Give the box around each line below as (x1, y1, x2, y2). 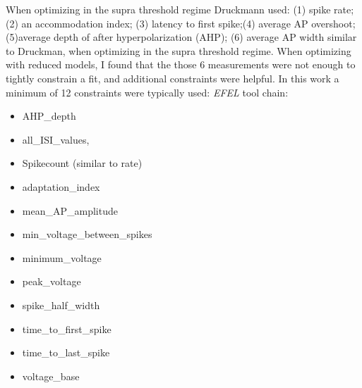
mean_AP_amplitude (22, 203, 118, 218)
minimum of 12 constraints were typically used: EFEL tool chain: (6, 85, 289, 99)
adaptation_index (22, 179, 100, 194)
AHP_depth (22, 108, 76, 123)
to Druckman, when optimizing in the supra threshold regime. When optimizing (6, 43, 351, 58)
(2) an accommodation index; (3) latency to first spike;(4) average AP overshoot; (6, 15, 356, 30)
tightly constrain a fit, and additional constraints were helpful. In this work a (6, 70, 339, 85)
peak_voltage (22, 274, 81, 289)
